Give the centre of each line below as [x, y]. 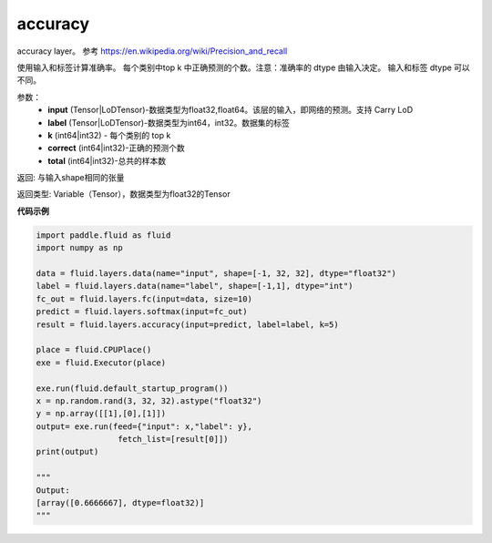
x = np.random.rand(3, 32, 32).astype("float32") [149, 400]
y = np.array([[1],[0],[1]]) [101, 414]
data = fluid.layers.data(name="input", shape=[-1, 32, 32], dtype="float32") [216, 273]
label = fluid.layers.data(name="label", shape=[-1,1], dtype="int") [195, 286]
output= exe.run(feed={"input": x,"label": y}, [144, 426]
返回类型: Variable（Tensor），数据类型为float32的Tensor [124, 194]
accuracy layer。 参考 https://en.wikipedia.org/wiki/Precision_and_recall [152, 51]
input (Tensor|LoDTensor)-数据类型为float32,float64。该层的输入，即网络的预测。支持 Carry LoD [231, 110]
